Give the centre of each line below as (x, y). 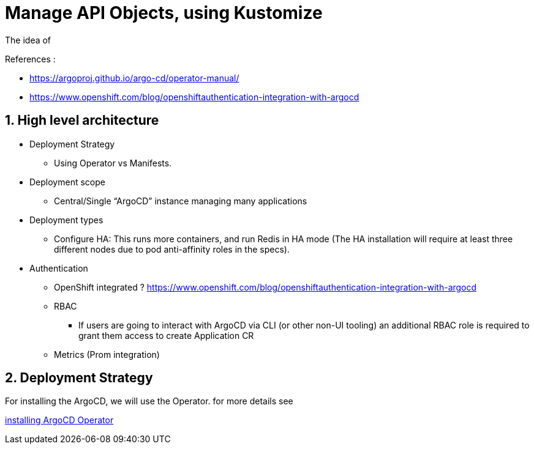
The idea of (28, 40)
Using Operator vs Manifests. (113, 163)
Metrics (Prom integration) (107, 354)
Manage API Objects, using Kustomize (164, 13)
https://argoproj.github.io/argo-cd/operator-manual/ (134, 78)
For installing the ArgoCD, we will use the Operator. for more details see (149, 401)
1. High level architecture (82, 121)
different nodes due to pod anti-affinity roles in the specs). (172, 249)
